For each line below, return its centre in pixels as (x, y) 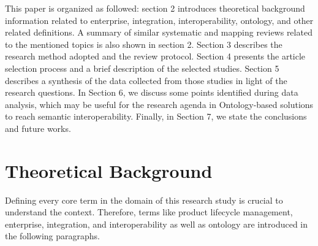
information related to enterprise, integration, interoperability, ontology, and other (159, 20)
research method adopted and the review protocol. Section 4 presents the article (155, 56)
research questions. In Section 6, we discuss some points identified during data (152, 92)
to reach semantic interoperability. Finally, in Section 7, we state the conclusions (156, 116)
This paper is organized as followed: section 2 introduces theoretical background (155, 8)
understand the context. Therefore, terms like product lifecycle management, (149, 212)
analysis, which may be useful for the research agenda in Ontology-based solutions (159, 104)
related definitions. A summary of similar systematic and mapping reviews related (159, 32)
